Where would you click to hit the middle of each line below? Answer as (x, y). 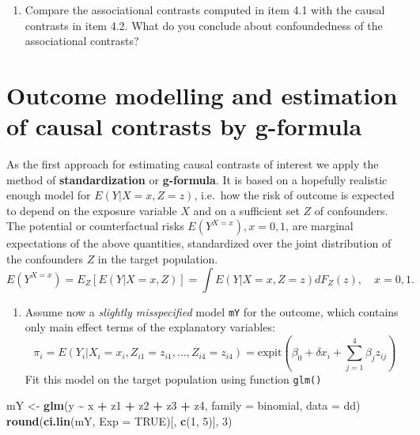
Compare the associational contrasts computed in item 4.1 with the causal (205, 9)
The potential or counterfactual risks (95, 226)
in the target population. (158, 259)
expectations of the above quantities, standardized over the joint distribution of (199, 243)
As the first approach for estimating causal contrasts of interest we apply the (193, 164)
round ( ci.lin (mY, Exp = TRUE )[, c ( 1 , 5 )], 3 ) (119, 420)
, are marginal (320, 226)
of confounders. (351, 210)
